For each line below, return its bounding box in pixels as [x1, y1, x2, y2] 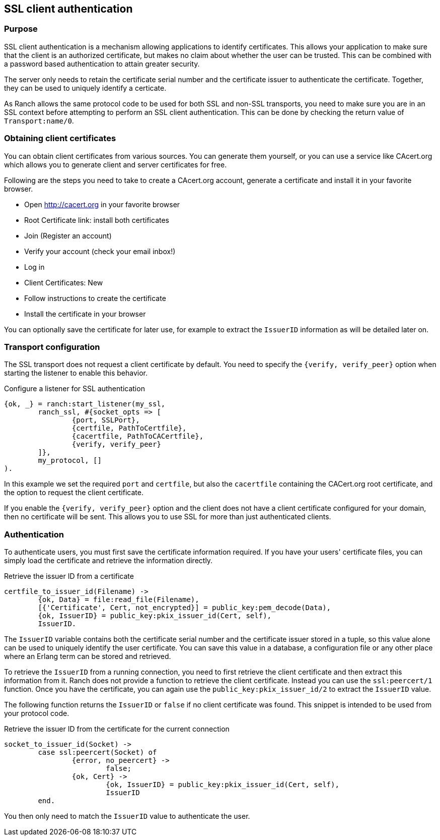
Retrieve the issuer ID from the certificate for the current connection [4, 725, 230, 734]
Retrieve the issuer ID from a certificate [4, 572, 134, 581]
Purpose [4, 24, 38, 34]
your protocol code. [4, 709, 69, 718]
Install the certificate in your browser [24, 309, 146, 318]
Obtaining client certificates [4, 133, 116, 144]
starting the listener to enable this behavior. [4, 369, 148, 378]
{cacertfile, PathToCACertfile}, [71, 432, 204, 441]
